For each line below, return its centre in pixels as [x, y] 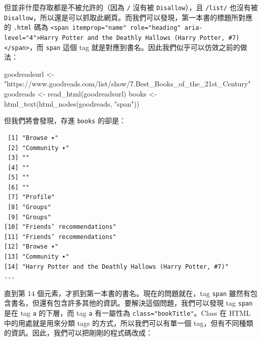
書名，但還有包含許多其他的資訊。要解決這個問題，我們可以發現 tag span [132, 303]
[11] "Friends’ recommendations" [60, 237]
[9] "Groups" [30, 217]
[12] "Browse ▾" [31, 247]
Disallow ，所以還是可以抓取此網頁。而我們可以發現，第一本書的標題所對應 [128, 17]
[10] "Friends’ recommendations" [60, 227]
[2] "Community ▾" [38, 148]
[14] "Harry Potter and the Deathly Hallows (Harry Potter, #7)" [116, 266]
